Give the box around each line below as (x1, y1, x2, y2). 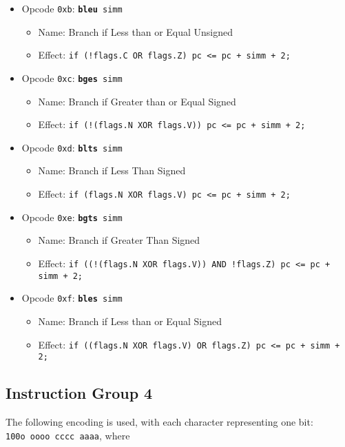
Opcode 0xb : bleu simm (21, 1, 123, 15)
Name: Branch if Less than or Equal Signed (38, 313, 222, 328)
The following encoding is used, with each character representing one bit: (6, 415, 313, 429)
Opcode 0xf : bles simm (21, 291, 123, 305)
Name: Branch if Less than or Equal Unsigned (38, 24, 233, 39)
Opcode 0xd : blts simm (21, 140, 123, 154)
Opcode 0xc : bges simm (21, 70, 123, 85)
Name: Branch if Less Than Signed (38, 163, 186, 178)
